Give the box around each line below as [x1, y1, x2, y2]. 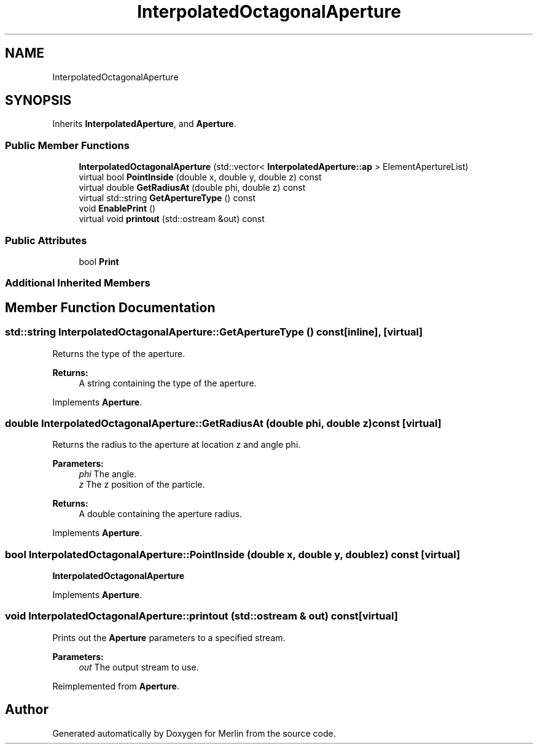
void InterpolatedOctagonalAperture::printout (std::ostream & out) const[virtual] [5, 610, 398, 623]
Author [5, 702, 49, 718]
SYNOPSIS [5, 93, 72, 109]
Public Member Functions [5, 139, 130, 152]
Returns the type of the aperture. [52, 348, 185, 359]
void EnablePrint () [79, 203, 156, 214]
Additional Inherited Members [5, 277, 150, 290]
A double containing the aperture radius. [79, 509, 243, 520]
